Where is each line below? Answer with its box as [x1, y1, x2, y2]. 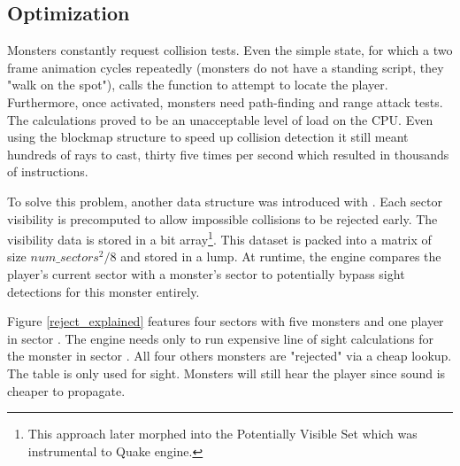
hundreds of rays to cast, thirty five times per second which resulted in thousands [7, 144, 449, 163]
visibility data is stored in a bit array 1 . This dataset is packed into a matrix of [7, 228, 432, 248]
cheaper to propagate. [7, 381, 126, 400]
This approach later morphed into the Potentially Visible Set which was [27, 424, 418, 443]
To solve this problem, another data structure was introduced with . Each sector [7, 191, 442, 210]
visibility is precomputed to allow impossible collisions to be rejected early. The [7, 209, 438, 228]
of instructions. [7, 162, 88, 181]
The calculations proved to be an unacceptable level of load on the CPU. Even [7, 110, 433, 128]
